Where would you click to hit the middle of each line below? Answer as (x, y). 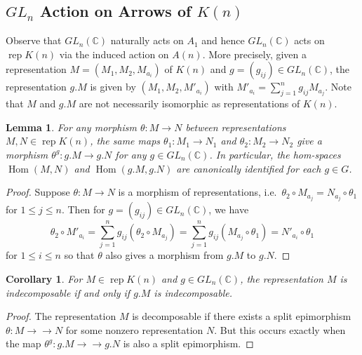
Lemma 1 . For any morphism (71, 127)
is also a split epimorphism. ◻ (188, 343)
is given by (113, 87)
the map (24, 343)
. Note (338, 87)
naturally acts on (147, 40)
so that (79, 255)
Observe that (34, 40)
